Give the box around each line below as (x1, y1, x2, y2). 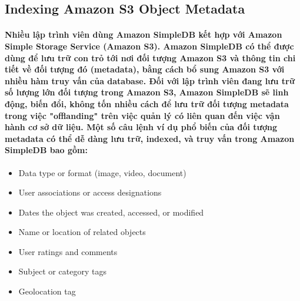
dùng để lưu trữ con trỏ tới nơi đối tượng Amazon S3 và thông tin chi (5, 51, 296, 64)
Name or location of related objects (18, 226, 146, 238)
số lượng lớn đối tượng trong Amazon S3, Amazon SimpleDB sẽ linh (5, 86, 289, 98)
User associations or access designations (18, 186, 162, 199)
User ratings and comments (18, 245, 118, 257)
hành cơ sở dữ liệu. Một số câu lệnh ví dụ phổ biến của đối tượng (5, 121, 278, 133)
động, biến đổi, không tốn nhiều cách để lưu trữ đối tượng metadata (5, 97, 289, 110)
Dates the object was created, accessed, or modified (18, 206, 204, 218)
